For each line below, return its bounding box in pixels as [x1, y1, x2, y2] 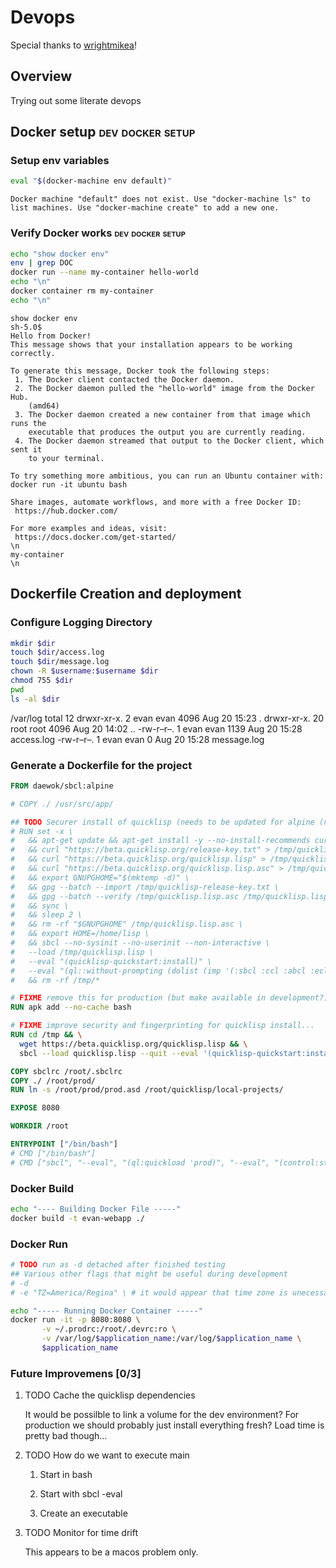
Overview [10, 68, 73, 85]
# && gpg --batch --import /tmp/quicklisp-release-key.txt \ [10, 882, 280, 892]
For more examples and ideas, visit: [10, 523, 168, 533]
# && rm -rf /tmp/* [10, 975, 101, 985]
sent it [10, 444, 43, 455]
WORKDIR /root [10, 1121, 70, 1131]
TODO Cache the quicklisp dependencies [24, 1389, 196, 1401]
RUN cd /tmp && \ [10, 1030, 83, 1040]
